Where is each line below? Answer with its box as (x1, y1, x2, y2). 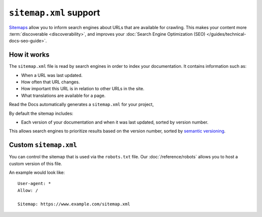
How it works (9, 51, 49, 59)
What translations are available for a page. (21, 93, 106, 98)
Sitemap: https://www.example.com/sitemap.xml (17, 201, 131, 207)
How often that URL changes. (21, 79, 80, 85)
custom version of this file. (9, 160, 63, 167)
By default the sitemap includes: (9, 110, 74, 116)
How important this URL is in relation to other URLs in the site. (21, 86, 145, 92)
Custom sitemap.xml (9, 141, 77, 149)
